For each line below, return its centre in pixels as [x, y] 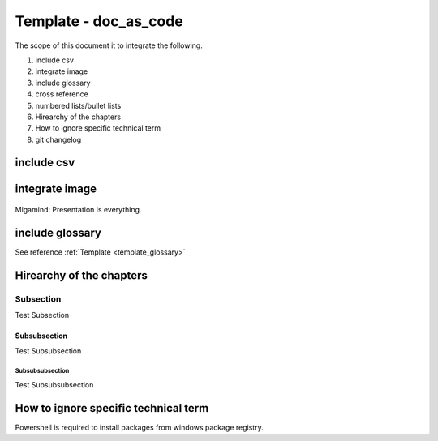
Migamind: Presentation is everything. [78, 210]
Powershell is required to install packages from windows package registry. [139, 427]
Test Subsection [42, 315]
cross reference [62, 94]
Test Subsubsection [48, 351]
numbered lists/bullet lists [78, 105]
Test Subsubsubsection [54, 384]
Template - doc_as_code [99, 21]
